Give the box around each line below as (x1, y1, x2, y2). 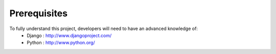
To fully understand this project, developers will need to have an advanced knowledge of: (9, 25, 198, 32)
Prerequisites (9, 8, 68, 19)
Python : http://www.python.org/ (27, 40, 95, 46)
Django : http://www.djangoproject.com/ (27, 32, 112, 38)
